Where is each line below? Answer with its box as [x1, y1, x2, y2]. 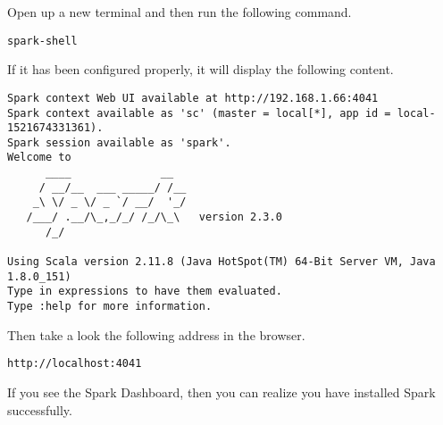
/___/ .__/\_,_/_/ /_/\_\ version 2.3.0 [26, 211, 282, 224]
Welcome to [7, 151, 71, 164]
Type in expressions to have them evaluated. [7, 285, 282, 298]
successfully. [7, 400, 72, 419]
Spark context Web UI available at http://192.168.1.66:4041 [7, 91, 379, 104]
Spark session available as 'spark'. [7, 136, 231, 149]
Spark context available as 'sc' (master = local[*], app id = [7, 106, 391, 120]
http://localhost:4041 [7, 357, 142, 371]
